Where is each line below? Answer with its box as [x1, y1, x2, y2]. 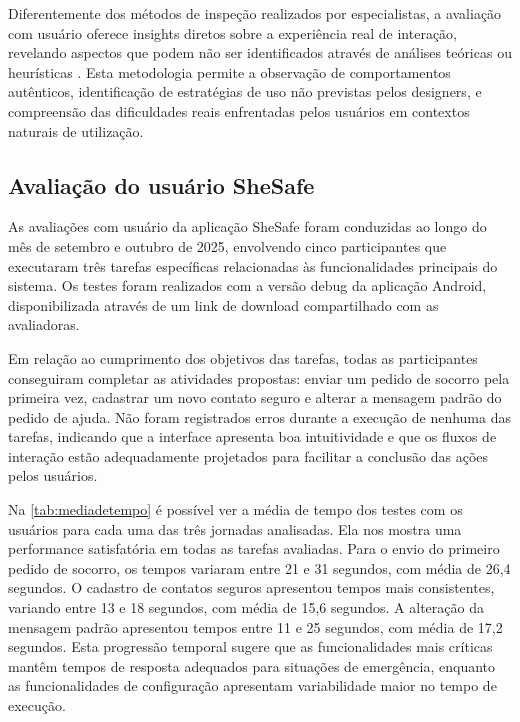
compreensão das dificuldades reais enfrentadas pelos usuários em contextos [8, 100, 470, 121]
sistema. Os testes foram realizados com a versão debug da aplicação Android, [8, 275, 487, 296]
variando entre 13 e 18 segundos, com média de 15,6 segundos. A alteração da [8, 597, 484, 618]
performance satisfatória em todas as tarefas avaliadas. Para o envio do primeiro [8, 538, 500, 559]
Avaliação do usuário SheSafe [8, 169, 315, 200]
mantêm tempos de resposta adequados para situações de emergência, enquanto [8, 655, 496, 676]
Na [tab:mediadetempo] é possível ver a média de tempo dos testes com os [8, 499, 463, 520]
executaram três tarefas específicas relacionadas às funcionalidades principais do [8, 255, 498, 276]
